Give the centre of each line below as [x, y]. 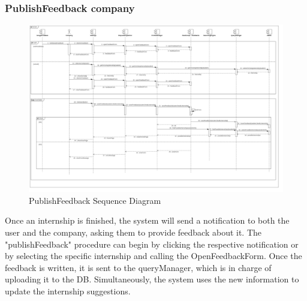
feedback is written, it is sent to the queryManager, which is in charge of [138, 267]
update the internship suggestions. [68, 291]
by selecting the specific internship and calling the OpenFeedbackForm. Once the [153, 256]
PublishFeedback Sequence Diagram [95, 200]
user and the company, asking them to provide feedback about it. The [133, 232]
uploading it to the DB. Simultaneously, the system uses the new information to [152, 279]
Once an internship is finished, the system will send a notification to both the [147, 220]
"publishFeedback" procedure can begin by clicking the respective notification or [152, 244]
